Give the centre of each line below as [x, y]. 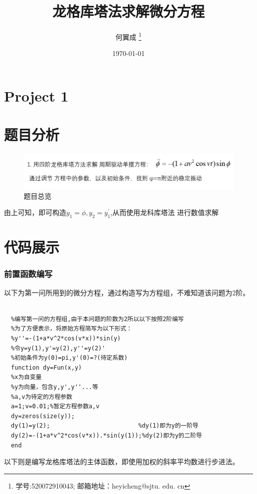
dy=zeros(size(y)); [43, 416]
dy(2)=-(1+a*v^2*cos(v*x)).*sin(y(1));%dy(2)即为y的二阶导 [107, 436]
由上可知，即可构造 [35, 212]
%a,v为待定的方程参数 [42, 397]
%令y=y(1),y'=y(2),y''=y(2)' [58, 348]
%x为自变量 [26, 377]
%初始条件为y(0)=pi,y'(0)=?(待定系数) [69, 358]
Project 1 [36, 95]
